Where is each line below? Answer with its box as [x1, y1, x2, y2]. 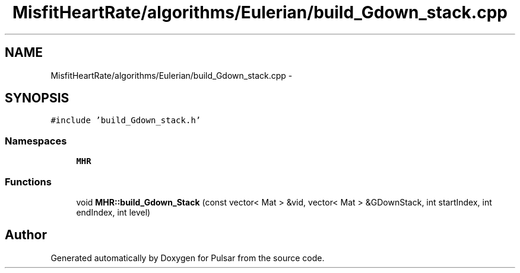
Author [5, 227, 47, 243]
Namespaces [5, 134, 67, 147]
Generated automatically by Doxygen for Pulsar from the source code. [50, 252, 325, 263]
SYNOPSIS [5, 91, 69, 106]
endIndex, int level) [76, 207, 151, 217]
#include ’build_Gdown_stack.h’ [50, 115, 201, 126]
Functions [5, 175, 52, 188]
